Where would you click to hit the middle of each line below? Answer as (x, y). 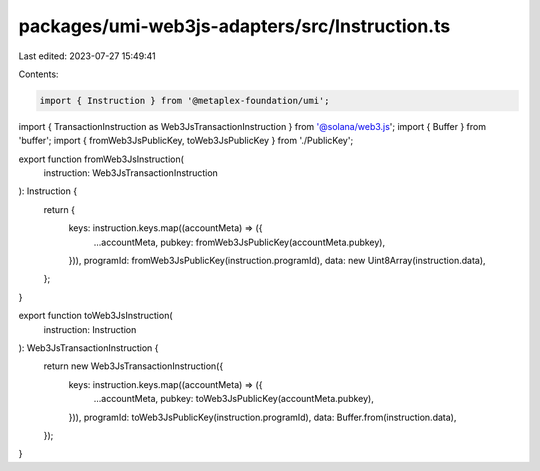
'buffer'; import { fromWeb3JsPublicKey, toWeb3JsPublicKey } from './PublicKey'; (186, 141)
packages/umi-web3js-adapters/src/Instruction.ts (234, 26)
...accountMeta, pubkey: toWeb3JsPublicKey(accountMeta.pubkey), (233, 399)
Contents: (38, 74)
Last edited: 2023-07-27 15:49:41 (87, 56)
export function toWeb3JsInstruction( (96, 316)
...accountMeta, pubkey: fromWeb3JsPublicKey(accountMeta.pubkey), (239, 242)
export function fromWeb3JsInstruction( (101, 159)
